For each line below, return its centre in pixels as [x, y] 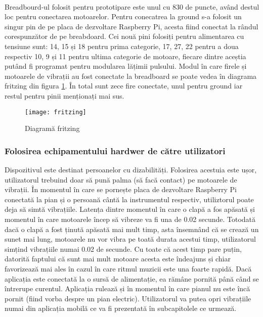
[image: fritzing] [56, 112]
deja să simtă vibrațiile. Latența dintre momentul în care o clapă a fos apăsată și [130, 209]
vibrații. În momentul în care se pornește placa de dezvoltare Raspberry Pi [121, 189]
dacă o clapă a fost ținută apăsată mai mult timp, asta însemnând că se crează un [132, 229]
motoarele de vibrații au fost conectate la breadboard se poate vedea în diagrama [131, 76]
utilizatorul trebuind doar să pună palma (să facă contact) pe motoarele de [121, 179]
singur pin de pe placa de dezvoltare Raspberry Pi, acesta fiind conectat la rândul [131, 26]
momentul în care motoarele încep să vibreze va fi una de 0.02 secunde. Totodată [130, 219]
